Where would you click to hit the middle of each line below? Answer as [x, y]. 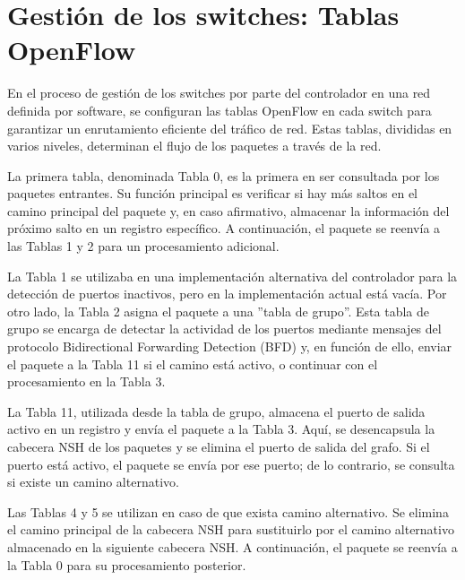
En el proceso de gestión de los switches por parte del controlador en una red [219, 93]
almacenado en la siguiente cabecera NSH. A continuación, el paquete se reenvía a [232, 546]
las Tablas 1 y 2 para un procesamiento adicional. [143, 246]
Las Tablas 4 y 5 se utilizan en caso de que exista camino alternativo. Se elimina [228, 511]
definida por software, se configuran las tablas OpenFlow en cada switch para [220, 110]
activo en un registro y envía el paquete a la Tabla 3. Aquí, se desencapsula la [221, 429]
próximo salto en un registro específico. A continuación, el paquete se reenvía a [224, 228]
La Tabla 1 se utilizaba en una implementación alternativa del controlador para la [232, 276]
